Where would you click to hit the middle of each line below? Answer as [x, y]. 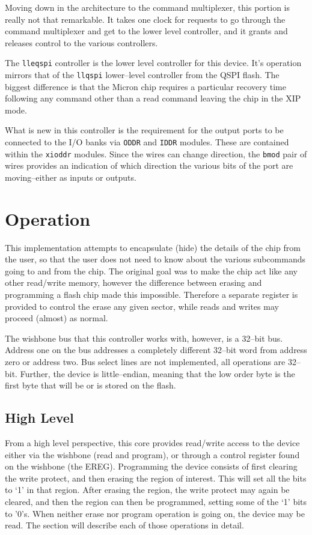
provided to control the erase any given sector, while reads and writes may [142, 306]
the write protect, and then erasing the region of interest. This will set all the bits [156, 478]
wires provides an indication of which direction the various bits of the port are [149, 165]
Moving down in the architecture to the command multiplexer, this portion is [147, 7]
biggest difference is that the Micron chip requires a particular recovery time [145, 86]
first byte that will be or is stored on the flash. [90, 385]
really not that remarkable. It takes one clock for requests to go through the [145, 19]
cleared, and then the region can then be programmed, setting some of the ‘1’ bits [156, 501]
